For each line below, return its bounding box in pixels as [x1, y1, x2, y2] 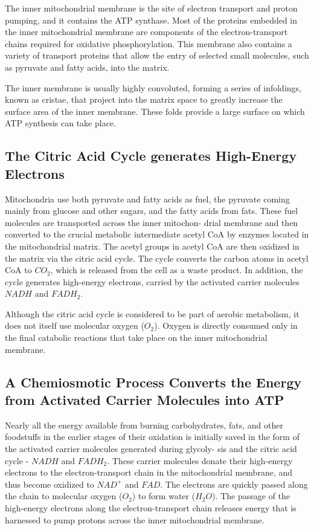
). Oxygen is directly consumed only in [154, 319, 298, 332]
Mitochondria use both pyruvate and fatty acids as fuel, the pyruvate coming [5, 192, 290, 205]
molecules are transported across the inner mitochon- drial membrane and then [5, 216, 298, 228]
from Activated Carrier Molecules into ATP [5, 390, 284, 409]
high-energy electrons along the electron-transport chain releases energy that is [5, 502, 296, 514]
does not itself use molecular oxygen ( [5, 319, 144, 332]
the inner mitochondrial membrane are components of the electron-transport [5, 25, 288, 38]
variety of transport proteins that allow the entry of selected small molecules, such [5, 49, 309, 62]
